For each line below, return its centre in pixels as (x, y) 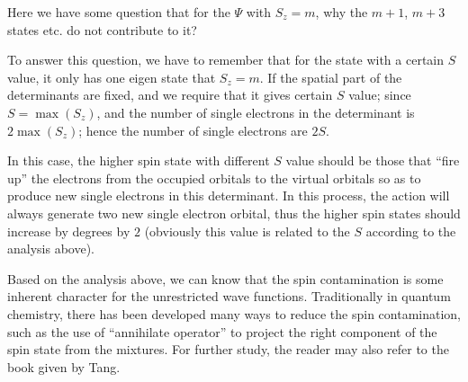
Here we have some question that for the (119, 12)
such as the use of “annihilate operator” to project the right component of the (222, 331)
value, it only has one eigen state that (112, 77)
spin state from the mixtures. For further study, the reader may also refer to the (228, 349)
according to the (411, 231)
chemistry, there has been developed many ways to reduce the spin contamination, (234, 313)
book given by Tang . (64, 366)
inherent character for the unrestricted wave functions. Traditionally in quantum (229, 296)
